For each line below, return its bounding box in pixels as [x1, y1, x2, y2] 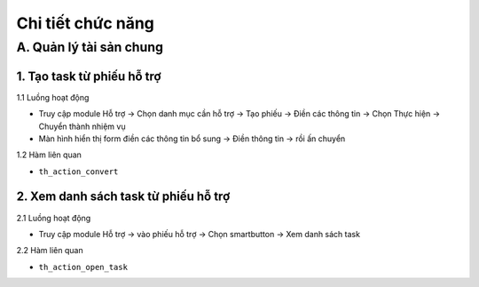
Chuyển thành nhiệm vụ [38, 121, 126, 132]
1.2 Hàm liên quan [16, 149, 82, 160]
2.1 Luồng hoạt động [16, 212, 91, 223]
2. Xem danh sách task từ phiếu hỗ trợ [16, 189, 231, 204]
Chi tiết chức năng [16, 13, 155, 33]
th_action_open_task [38, 262, 129, 272]
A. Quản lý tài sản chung [16, 39, 164, 55]
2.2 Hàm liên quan [16, 245, 83, 256]
